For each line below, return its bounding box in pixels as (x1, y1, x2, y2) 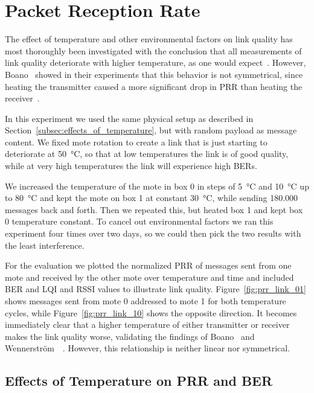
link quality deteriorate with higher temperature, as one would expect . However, (5, 56, 306, 69)
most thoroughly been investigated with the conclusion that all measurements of (5, 44, 302, 57)
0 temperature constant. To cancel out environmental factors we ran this (5, 215, 274, 228)
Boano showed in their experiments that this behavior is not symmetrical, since (5, 68, 303, 80)
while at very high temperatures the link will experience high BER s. (5, 159, 257, 172)
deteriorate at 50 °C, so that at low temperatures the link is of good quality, (5, 147, 289, 160)
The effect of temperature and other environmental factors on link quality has (5, 33, 293, 45)
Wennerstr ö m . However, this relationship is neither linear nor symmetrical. (5, 342, 290, 354)
